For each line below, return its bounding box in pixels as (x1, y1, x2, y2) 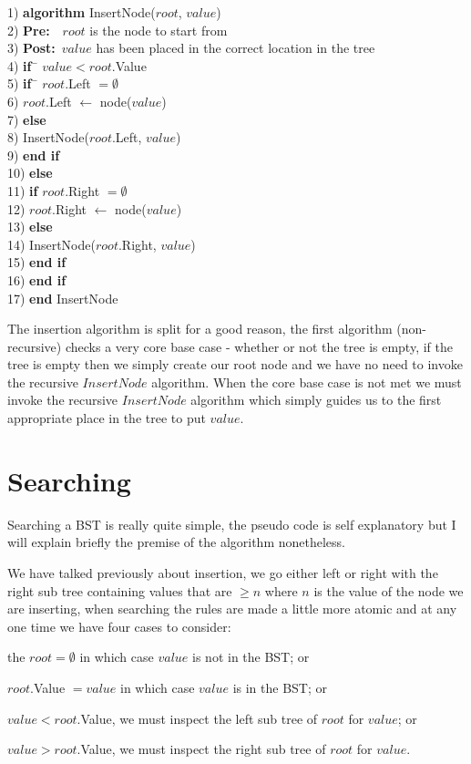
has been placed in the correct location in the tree (96, 38, 375, 57)
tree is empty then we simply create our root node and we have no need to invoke (7, 355, 463, 374)
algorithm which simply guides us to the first (190, 390, 442, 409)
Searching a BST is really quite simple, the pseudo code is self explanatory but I (7, 514, 456, 533)
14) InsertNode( (7, 234, 96, 253)
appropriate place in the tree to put (7, 408, 206, 428)
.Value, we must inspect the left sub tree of (77, 708, 318, 728)
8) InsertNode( (7, 128, 89, 147)
